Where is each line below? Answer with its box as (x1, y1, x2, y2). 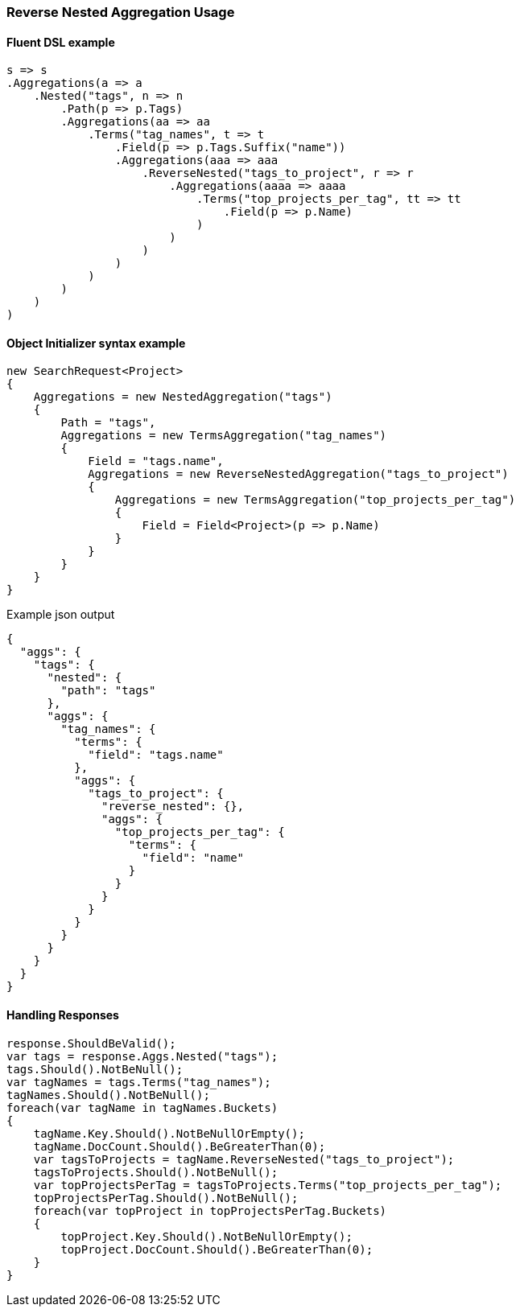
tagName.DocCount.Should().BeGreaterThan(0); (33, 1139, 326, 1153)
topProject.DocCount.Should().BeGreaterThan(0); (60, 1242, 373, 1256)
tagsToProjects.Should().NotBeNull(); (33, 1165, 279, 1179)
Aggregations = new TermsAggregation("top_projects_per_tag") (114, 493, 516, 507)
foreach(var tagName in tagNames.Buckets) (6, 1101, 279, 1114)
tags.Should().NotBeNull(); (6, 1062, 184, 1076)
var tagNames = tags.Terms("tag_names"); (6, 1075, 271, 1089)
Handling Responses (6, 1008, 119, 1023)
